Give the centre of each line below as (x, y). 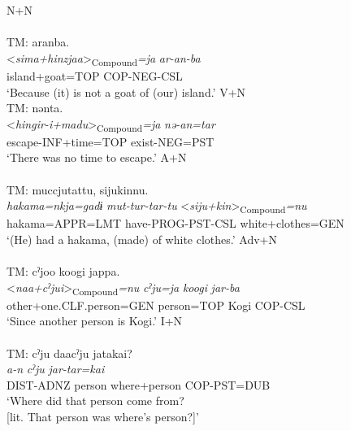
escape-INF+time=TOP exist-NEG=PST (110, 141)
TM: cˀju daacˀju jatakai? (69, 353)
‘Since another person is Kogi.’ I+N (95, 321)
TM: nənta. (35, 108)
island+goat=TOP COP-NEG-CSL (95, 75)
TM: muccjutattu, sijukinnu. (78, 189)
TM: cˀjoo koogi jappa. (63, 271)
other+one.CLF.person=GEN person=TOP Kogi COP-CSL (156, 305)
